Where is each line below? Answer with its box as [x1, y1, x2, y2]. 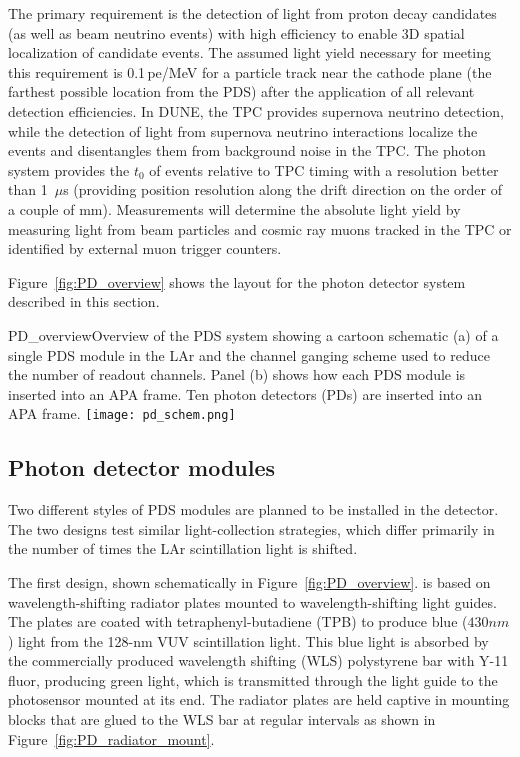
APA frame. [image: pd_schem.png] [8, 403, 236, 424]
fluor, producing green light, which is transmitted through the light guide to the [8, 669, 498, 690]
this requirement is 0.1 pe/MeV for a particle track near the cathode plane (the [8, 61, 492, 82]
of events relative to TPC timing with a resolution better [149, 159, 499, 180]
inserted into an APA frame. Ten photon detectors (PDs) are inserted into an [8, 383, 482, 404]
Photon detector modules [8, 452, 276, 483]
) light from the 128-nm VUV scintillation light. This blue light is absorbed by [8, 630, 489, 651]
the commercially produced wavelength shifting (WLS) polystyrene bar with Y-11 [8, 650, 509, 671]
